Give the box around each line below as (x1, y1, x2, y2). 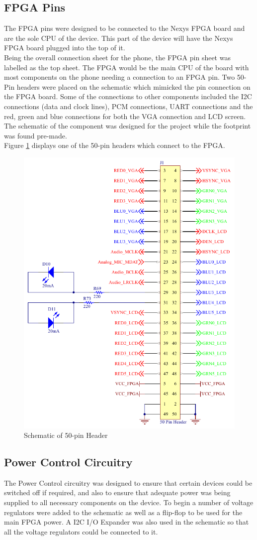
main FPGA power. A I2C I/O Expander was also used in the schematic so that (4, 517, 249, 527)
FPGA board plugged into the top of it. (4, 42, 125, 53)
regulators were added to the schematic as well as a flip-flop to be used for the (4, 507, 243, 517)
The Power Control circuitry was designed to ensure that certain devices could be (4, 477, 253, 488)
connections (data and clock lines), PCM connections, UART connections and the (4, 101, 253, 111)
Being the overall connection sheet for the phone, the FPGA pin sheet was (4, 52, 231, 62)
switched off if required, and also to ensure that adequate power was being (4, 487, 231, 498)
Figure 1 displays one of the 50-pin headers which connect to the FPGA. (4, 140, 225, 150)
